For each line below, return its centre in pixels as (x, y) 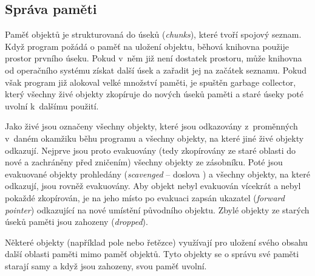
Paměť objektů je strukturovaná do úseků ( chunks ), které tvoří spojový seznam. (153, 34)
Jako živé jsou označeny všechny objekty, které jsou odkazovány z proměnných (151, 126)
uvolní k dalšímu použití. (52, 105)
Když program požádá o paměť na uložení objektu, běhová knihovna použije (147, 46)
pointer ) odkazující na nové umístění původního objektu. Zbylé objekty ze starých (157, 209)
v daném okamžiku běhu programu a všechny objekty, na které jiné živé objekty (154, 138)
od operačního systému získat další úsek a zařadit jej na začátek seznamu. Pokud (156, 70)
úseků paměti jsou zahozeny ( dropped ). (76, 222)
